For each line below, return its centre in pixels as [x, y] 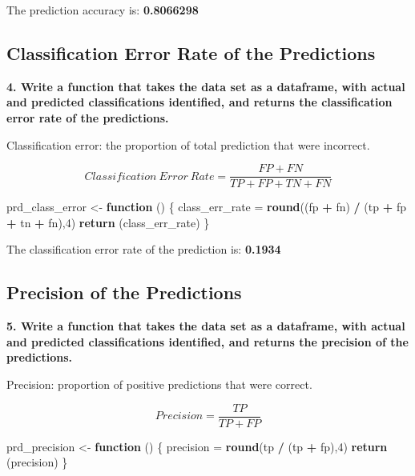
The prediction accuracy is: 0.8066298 [103, 10]
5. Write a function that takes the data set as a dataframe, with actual [206, 326]
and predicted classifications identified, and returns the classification [199, 102]
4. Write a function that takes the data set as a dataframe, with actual [206, 86]
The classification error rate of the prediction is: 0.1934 [144, 249]
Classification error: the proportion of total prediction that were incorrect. [188, 144]
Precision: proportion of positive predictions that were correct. [159, 384]
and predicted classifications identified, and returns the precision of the [207, 341]
